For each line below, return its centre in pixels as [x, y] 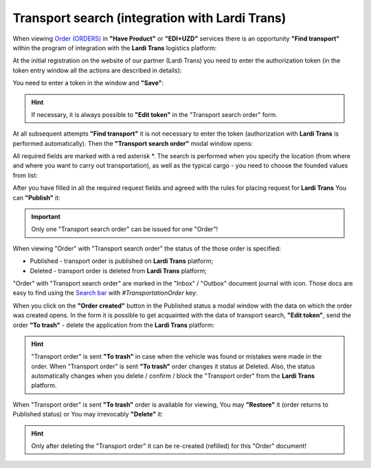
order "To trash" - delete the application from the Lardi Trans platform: [114, 325]
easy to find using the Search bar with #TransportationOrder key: [105, 293]
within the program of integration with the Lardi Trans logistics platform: [115, 47]
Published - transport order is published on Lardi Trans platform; [122, 261]
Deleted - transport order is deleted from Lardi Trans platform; [119, 270]
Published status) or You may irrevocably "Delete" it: [88, 414]
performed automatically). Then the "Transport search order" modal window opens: [133, 143]
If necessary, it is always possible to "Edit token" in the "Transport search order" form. [154, 114]
